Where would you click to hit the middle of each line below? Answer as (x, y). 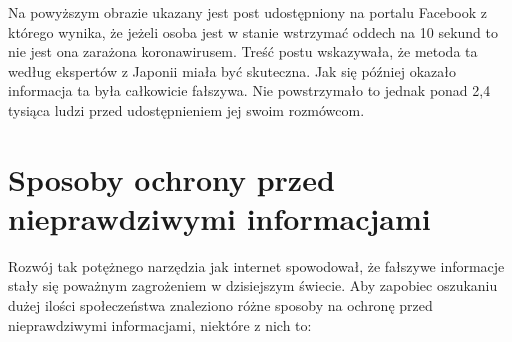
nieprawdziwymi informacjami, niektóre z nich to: (160, 324)
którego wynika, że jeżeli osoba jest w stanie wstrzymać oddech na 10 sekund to (253, 31)
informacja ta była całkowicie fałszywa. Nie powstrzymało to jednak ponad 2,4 (249, 90)
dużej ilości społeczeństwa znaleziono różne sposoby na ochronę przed (220, 305)
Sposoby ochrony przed (171, 178)
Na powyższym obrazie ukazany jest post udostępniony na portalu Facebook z (247, 12)
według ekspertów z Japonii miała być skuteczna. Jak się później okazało (232, 70)
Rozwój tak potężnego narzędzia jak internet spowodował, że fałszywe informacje (256, 265)
